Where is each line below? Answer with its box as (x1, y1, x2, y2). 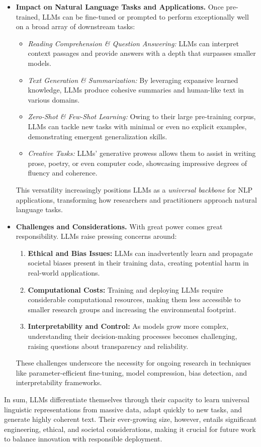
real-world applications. (28, 267, 100, 278)
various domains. (28, 94, 80, 105)
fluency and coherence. (28, 167, 98, 178)
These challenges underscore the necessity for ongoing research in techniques (16, 357, 251, 368)
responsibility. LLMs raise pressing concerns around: (16, 231, 177, 241)
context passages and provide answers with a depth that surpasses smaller (28, 48, 256, 58)
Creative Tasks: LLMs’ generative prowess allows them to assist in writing (28, 148, 256, 158)
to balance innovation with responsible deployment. (4, 433, 162, 444)
